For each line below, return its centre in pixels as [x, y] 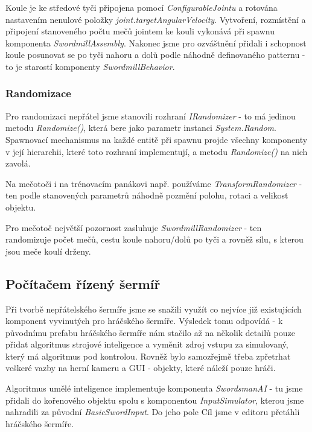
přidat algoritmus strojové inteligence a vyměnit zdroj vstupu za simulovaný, [147, 344]
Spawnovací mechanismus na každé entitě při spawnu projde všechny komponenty [157, 139]
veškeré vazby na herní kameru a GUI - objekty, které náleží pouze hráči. [141, 368]
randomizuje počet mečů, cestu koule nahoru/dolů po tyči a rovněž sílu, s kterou [154, 239]
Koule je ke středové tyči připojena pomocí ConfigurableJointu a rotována [142, 7]
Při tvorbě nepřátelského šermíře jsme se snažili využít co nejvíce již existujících [154, 309]
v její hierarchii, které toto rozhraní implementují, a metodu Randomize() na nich [157, 151]
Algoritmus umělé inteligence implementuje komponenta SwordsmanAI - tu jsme [154, 388]
